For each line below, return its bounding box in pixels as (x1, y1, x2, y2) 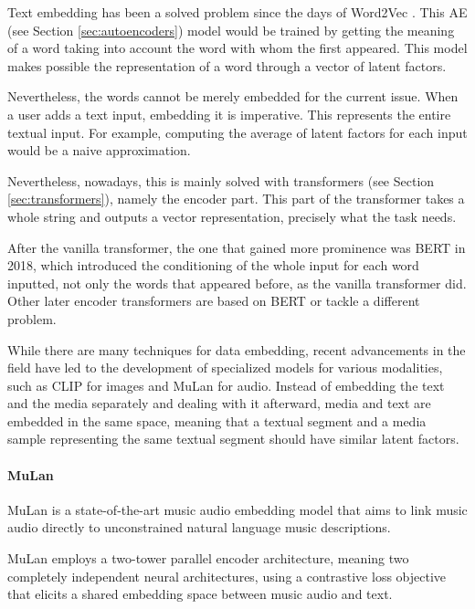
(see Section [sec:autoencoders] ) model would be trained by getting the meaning (7, 20, 455, 39)
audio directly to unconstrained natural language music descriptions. (7, 518, 391, 537)
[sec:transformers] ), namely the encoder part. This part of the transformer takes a (7, 189, 465, 208)
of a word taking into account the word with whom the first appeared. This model (7, 38, 468, 58)
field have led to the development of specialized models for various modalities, (7, 358, 443, 377)
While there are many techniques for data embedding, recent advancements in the (7, 340, 466, 359)
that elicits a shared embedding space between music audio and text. (7, 584, 393, 604)
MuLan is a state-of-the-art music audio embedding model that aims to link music (7, 499, 468, 519)
